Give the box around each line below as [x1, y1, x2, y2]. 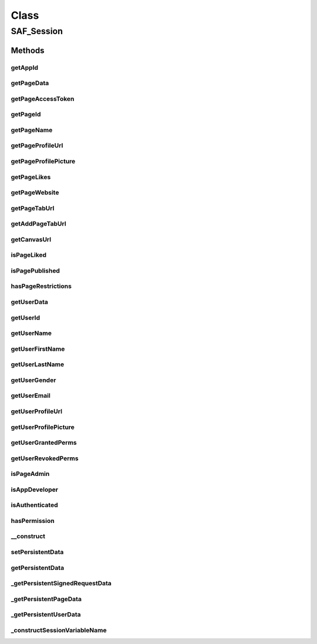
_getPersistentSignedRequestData [11, 579, 112, 588]
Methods [11, 45, 45, 55]
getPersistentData [11, 563, 65, 572]
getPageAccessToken [11, 95, 75, 103]
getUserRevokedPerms [11, 454, 79, 462]
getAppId [11, 63, 38, 72]
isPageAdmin [11, 470, 50, 478]
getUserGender [11, 376, 56, 384]
